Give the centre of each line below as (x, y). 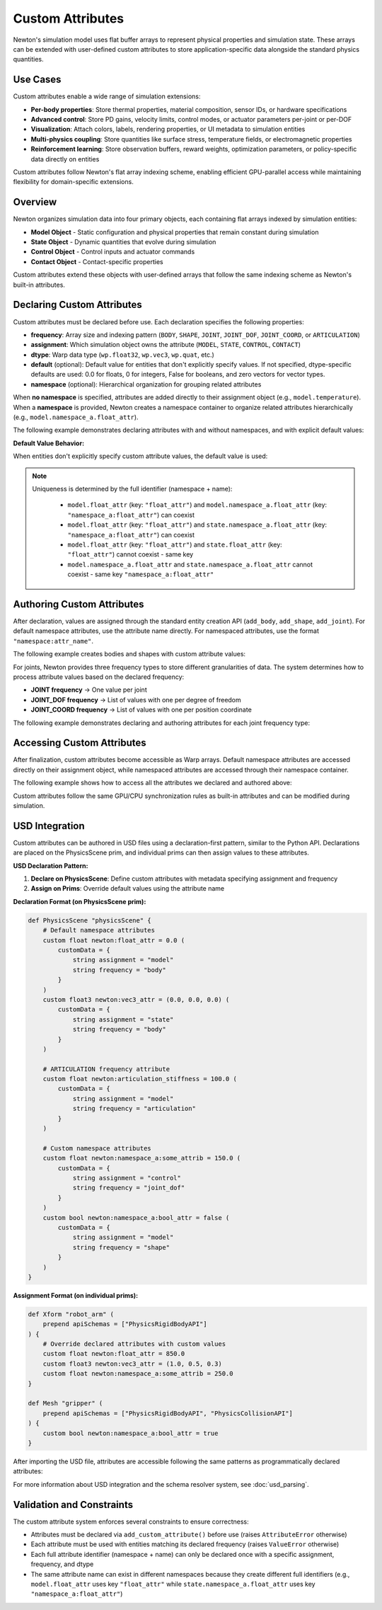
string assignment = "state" (123, 1019)
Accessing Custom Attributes (80, 743)
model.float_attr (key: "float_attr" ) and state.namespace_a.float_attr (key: (197, 525)
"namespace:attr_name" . (53, 641)
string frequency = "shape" (121, 1247)
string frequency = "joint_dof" (129, 1188)
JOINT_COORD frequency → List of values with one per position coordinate (141, 710)
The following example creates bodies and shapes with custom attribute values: (129, 654)
